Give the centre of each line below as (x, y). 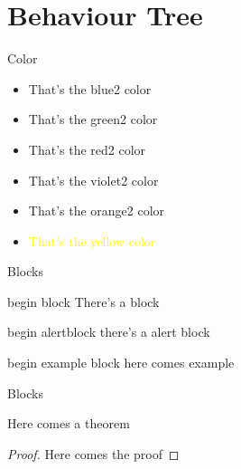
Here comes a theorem (69, 423)
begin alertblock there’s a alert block (109, 332)
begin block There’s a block (83, 301)
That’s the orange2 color (97, 211)
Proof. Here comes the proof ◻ (93, 453)
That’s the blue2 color (90, 88)
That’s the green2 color (93, 119)
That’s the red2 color (87, 149)
